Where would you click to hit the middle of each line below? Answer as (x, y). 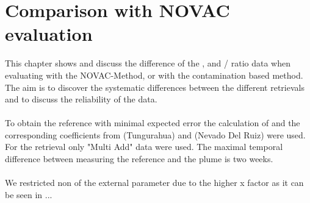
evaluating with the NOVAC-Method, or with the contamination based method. (154, 75)
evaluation (49, 34)
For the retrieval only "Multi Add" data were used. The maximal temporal (144, 147)
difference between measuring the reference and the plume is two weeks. (139, 159)
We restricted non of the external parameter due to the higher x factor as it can (154, 183)
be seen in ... (29, 194)
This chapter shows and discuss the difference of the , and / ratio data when (148, 63)
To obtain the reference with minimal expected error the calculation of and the (153, 123)
